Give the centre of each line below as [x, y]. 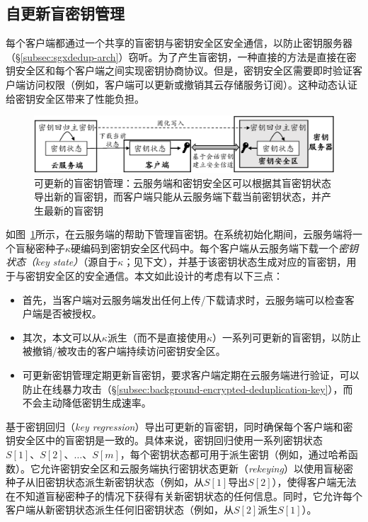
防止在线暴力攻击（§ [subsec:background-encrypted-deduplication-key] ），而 [188, 388]
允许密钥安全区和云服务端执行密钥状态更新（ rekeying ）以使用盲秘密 [196, 468]
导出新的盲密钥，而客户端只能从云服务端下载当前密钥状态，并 [178, 197]
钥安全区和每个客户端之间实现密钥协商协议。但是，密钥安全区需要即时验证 [179, 70]
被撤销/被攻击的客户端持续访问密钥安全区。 [124, 351]
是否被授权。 [72, 313]
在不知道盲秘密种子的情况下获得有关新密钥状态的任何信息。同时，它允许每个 [184, 495]
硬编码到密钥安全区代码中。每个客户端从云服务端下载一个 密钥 [215, 248]
